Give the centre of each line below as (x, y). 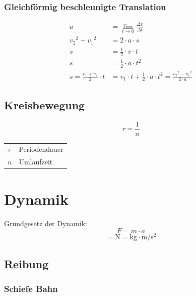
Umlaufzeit (36, 162)
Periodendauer (41, 149)
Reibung (26, 263)
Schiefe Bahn (31, 288)
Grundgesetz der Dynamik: (46, 223)
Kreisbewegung (45, 104)
